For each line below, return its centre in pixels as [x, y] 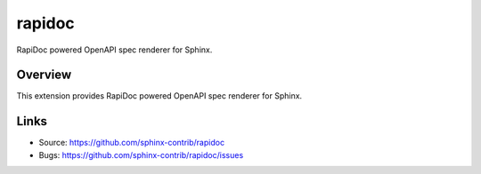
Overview [44, 75]
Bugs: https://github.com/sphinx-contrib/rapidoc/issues [141, 154]
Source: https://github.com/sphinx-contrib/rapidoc [132, 143]
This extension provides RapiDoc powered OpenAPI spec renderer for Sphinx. [159, 96]
